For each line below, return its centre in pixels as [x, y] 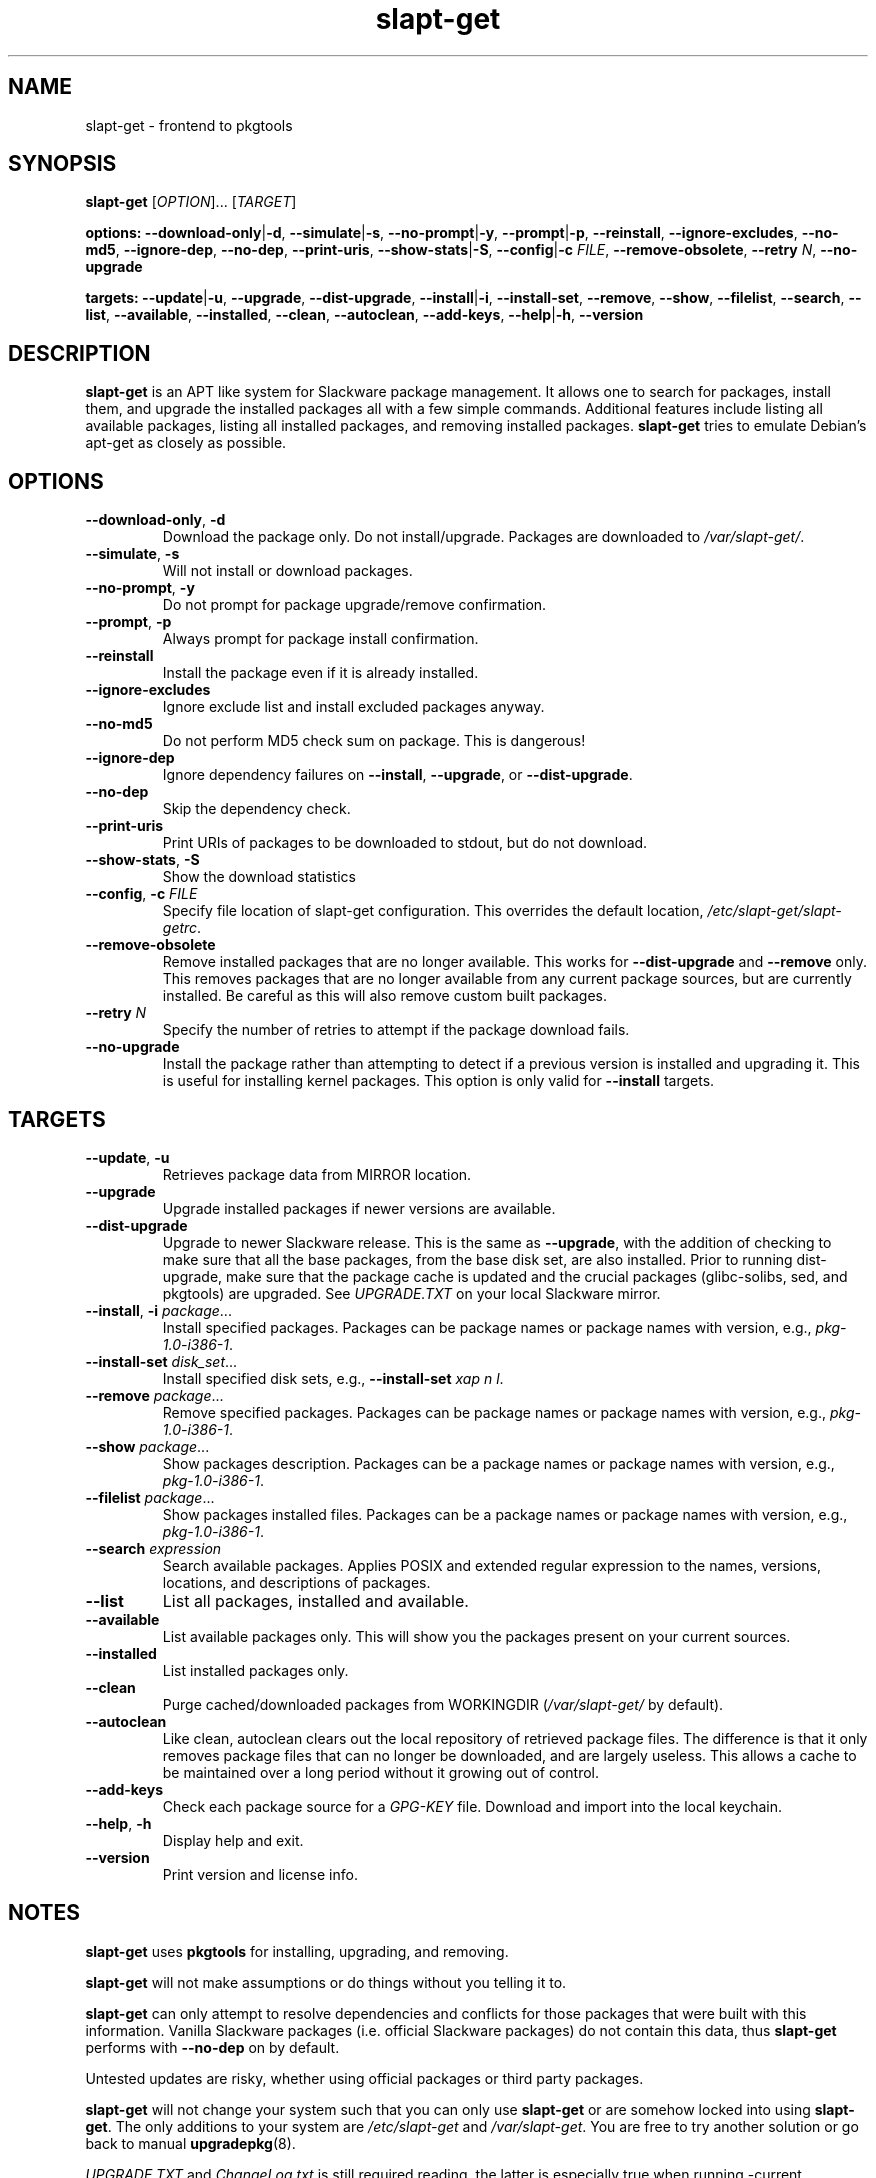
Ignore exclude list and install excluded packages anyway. [353, 707]
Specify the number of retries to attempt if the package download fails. [396, 1030]
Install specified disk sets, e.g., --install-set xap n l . [333, 1378]
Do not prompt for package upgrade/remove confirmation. [354, 605]
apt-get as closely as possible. [186, 443]
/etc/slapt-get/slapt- [774, 911]
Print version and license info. [260, 1874]
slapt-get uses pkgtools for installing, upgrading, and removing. [297, 1951]
